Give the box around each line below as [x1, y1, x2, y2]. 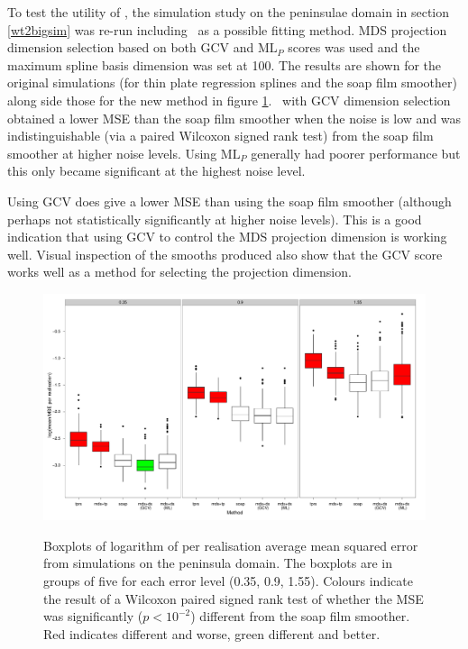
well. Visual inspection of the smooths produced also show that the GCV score [7, 244, 443, 263]
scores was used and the [288, 38, 420, 57]
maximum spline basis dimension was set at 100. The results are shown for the [7, 55, 442, 74]
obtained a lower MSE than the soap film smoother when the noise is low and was [7, 108, 462, 127]
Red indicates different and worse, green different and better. [43, 624, 381, 643]
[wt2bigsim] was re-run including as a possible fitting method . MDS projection [7, 20, 447, 39]
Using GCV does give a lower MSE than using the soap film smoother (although [7, 191, 452, 210]
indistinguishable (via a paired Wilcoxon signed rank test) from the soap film [7, 126, 434, 145]
